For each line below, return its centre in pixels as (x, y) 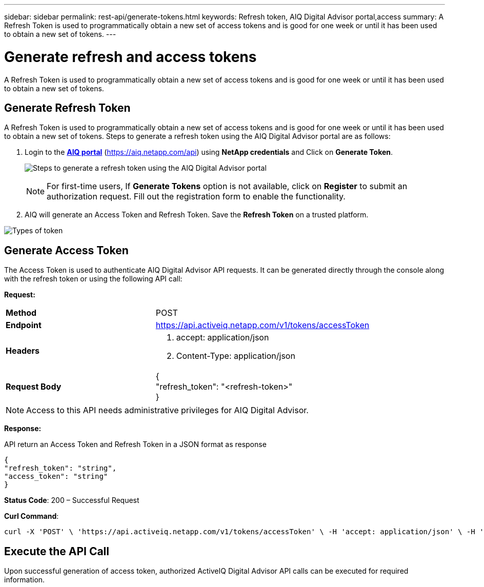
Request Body (34, 387)
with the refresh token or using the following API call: (93, 279)
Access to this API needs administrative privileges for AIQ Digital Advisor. (167, 410)
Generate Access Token (66, 250)
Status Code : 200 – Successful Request (72, 500)
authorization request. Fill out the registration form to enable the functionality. (196, 197)
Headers (23, 351)
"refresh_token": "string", (60, 468)
